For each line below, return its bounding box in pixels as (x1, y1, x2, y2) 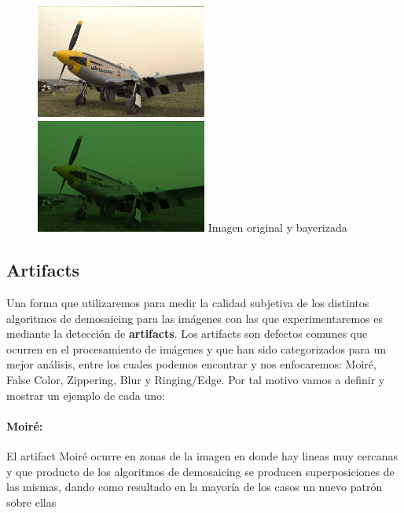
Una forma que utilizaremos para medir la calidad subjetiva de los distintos (6, 295, 369, 311)
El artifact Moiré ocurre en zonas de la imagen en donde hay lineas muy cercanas (6, 448, 398, 464)
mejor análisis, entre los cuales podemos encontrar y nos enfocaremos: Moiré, (6, 356, 376, 372)
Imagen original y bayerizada (208, 219, 347, 236)
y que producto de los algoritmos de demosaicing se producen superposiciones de (6, 463, 395, 479)
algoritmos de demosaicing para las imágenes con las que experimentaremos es (6, 310, 383, 326)
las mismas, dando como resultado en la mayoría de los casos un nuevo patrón (6, 478, 383, 495)
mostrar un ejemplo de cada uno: (6, 387, 165, 403)
